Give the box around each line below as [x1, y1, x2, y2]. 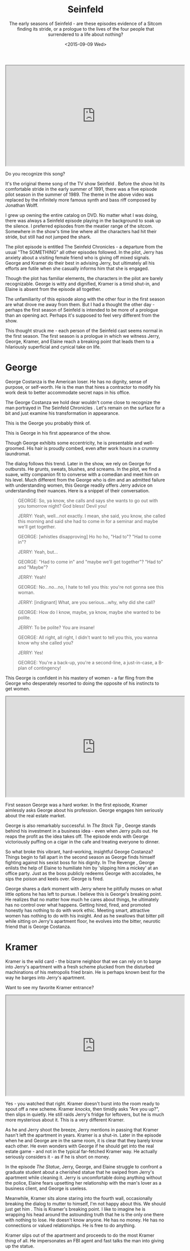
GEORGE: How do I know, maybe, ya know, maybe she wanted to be [17, 609, 161, 615]
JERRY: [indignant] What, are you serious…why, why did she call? [17, 599, 155, 605]
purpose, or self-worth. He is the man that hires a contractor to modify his [5, 384, 160, 390]
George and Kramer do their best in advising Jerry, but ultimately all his [5, 260, 155, 266]
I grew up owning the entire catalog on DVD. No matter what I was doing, [5, 212, 158, 218]
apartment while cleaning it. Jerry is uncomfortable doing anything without [5, 1174, 162, 1181]
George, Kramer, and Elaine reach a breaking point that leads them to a [5, 338, 154, 344]
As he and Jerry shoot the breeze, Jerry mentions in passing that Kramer [5, 1127, 159, 1133]
